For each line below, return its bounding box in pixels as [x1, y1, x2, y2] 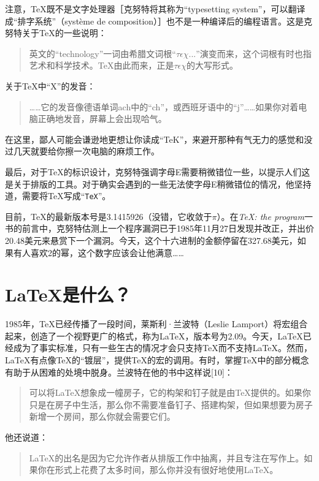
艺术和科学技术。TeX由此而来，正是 [29, 59, 174, 72]
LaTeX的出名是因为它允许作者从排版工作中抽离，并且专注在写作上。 [29, 451, 304, 464]
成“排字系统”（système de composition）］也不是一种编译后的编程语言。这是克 [5, 14, 313, 27]
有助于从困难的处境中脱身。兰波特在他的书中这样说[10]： [5, 365, 233, 378]
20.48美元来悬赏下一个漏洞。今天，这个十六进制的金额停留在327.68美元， [5, 233, 298, 246]
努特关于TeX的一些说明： [5, 26, 107, 39]
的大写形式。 [186, 59, 239, 72]
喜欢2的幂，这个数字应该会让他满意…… [30, 246, 184, 259]
